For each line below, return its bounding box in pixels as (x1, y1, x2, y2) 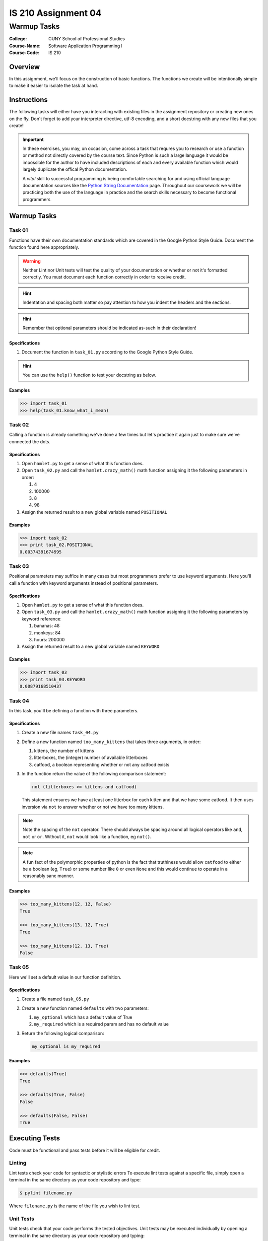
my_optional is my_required (32, 1043, 100, 1049)
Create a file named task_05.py (21, 996, 89, 1002)
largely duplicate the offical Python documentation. (22, 166, 128, 172)
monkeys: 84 (34, 629, 61, 635)
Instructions (9, 96, 48, 104)
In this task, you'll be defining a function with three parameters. (9, 707, 139, 713)
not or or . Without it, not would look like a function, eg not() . (22, 833, 151, 839)
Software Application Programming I (48, 43, 123, 49)
